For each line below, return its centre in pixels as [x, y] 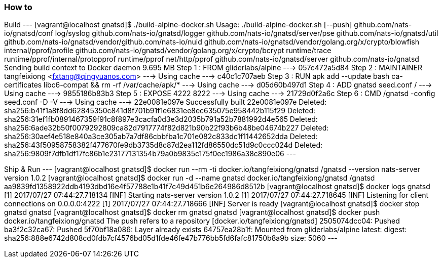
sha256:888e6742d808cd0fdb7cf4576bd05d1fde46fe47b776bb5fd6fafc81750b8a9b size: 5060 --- [171, 238]
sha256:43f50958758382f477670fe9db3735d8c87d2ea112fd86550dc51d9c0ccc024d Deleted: [163, 145]
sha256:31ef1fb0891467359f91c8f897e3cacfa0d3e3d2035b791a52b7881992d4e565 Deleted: [161, 119]
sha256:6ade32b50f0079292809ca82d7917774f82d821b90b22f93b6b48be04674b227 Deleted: [167, 128]
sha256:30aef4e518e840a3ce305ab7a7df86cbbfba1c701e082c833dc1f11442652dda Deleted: [161, 137]
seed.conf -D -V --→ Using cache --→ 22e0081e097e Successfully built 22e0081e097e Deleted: [165, 102]
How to [18, 7]
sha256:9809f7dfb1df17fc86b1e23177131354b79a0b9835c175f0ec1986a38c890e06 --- [150, 154]
